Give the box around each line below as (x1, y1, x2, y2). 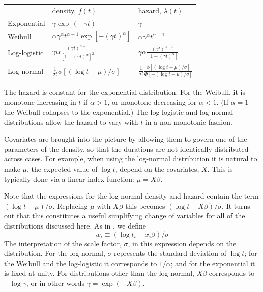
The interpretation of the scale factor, (4, 238, 122, 248)
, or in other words (26, 277, 84, 288)
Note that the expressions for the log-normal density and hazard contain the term (4, 190, 259, 201)
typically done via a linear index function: (4, 173, 134, 184)
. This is (207, 163, 233, 174)
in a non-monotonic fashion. (145, 116, 232, 127)
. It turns (222, 200, 250, 211)
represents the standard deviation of (114, 248, 226, 258)
